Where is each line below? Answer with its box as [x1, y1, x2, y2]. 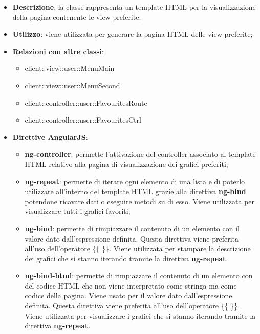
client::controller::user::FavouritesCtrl [25, 114, 141, 125]
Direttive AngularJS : [12, 131, 88, 142]
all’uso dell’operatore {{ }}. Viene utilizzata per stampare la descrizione [25, 243, 251, 254]
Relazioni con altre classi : [12, 45, 104, 56]
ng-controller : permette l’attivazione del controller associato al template [25, 149, 256, 159]
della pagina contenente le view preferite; [12, 11, 141, 22]
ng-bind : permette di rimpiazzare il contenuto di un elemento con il [25, 223, 240, 233]
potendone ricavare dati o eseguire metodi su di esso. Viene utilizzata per [25, 196, 255, 206]
